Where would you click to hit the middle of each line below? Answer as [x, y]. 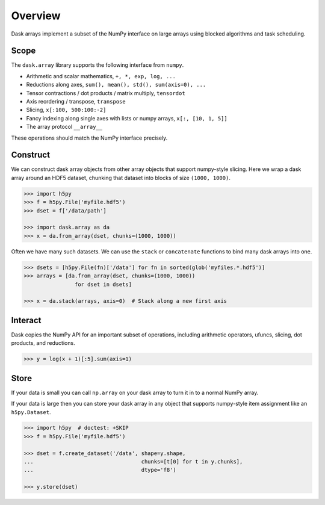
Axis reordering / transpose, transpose [76, 102]
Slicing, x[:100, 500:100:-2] [66, 110]
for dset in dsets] [103, 284]
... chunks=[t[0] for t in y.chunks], [133, 462]
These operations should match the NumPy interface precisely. [89, 138]
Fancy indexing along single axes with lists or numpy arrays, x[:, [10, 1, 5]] [127, 118]
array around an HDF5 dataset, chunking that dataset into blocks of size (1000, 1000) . [121, 178]
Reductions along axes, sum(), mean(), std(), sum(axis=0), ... [116, 85]
